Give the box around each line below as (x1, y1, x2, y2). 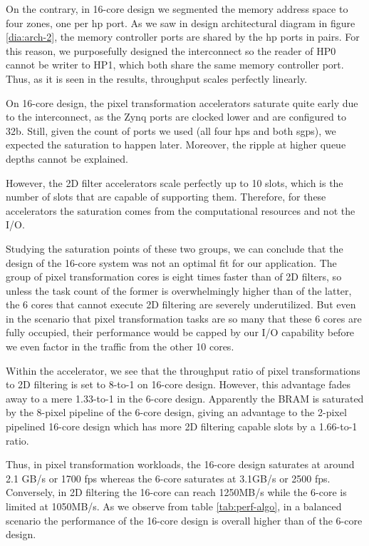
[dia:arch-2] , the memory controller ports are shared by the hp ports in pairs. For (6, 29, 360, 44)
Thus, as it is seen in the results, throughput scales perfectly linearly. (6, 71, 308, 86)
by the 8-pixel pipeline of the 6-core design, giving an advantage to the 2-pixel (6, 405, 347, 420)
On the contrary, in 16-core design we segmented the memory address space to (6, 1, 348, 16)
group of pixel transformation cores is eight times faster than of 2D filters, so (6, 269, 342, 284)
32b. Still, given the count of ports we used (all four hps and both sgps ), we (6, 123, 336, 138)
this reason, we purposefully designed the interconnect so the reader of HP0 (6, 43, 336, 58)
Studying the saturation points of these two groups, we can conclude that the (6, 241, 343, 256)
